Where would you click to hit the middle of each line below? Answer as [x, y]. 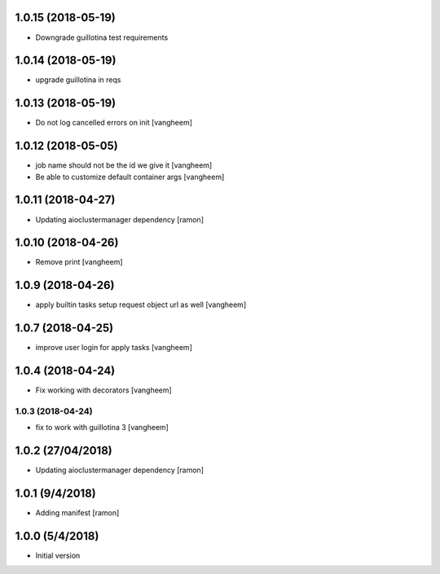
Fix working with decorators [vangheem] [104, 390]
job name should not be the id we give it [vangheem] [124, 165]
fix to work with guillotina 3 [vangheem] [102, 427]
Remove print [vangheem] [79, 262]
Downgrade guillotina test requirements [102, 37]
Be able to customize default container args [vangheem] [130, 177]
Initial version [58, 556]
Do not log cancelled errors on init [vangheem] [114, 123]
